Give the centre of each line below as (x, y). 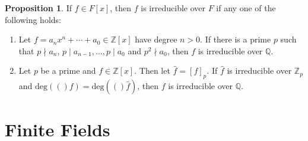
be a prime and (68, 70)
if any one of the (246, 8)
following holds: (33, 19)
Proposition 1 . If (38, 8)
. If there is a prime (236, 39)
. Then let (152, 70)
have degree (156, 39)
